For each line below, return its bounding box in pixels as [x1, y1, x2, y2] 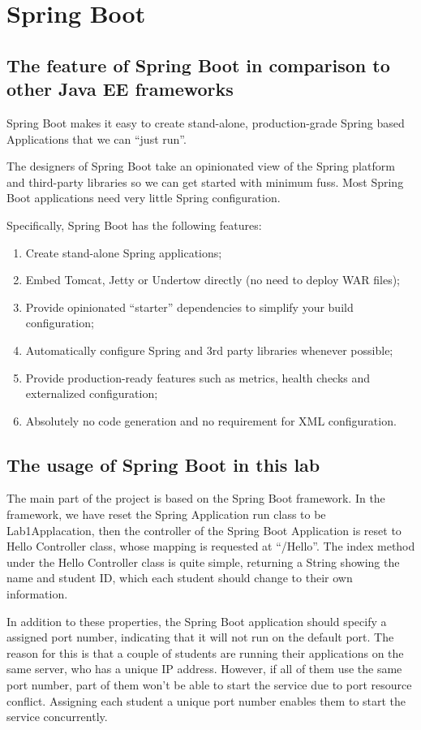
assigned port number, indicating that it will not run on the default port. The [6, 628, 394, 646]
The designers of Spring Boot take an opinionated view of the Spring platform [6, 158, 395, 175]
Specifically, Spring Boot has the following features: [6, 216, 262, 233]
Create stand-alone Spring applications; [25, 244, 222, 261]
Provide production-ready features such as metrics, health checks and [25, 369, 371, 386]
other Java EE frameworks [6, 76, 234, 102]
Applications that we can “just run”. [6, 130, 187, 147]
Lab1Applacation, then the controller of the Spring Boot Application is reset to [6, 521, 402, 538]
